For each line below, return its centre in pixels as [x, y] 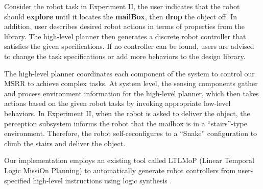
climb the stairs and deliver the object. [65, 143]
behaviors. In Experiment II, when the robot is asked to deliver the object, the [127, 113]
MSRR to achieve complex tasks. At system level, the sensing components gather [131, 83]
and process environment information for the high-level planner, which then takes [131, 93]
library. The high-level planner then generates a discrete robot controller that [125, 36]
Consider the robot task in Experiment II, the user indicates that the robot [122, 6]
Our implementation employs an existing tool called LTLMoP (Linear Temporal [129, 160]
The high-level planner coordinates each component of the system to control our [129, 73]
